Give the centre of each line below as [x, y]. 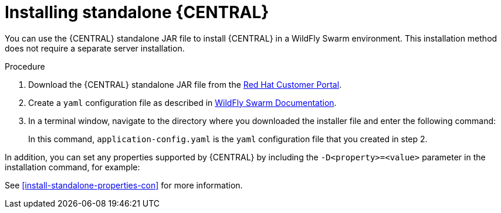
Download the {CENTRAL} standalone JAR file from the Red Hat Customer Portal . [185, 84]
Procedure [25, 66]
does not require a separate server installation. [95, 48]
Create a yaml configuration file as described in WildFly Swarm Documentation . [182, 102]
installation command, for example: [72, 167]
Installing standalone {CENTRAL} [137, 12]
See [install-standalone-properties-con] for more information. [124, 185]
